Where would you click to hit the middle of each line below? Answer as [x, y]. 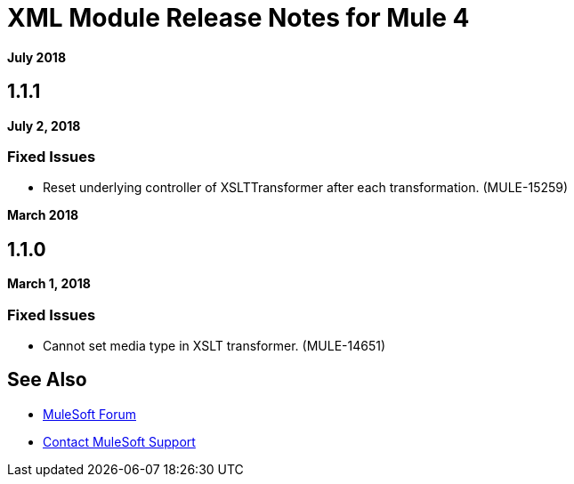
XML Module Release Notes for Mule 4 [238, 18]
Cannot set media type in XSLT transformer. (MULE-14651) [214, 345]
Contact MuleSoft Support [119, 441]
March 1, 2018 [49, 284]
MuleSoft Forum [89, 414]
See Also [47, 380]
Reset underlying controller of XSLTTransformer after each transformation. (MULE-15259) [306, 188]
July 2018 [36, 57]
